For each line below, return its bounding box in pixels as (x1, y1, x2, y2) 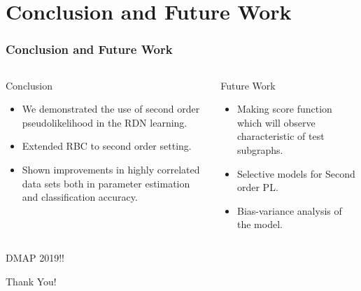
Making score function (236, 101, 332, 116)
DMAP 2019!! (6, 250, 65, 264)
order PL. (236, 180, 278, 194)
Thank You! (6, 274, 57, 288)
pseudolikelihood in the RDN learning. (22, 115, 187, 129)
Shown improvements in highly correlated (22, 162, 200, 176)
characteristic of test (236, 129, 325, 143)
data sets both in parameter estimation (22, 176, 190, 190)
